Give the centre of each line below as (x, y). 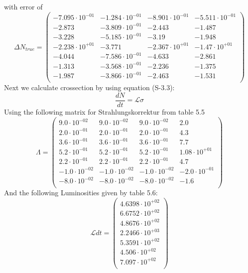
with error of (23, 6)
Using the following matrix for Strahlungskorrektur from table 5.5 (104, 112)
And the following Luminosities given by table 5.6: (81, 193)
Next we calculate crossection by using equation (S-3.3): (89, 87)
